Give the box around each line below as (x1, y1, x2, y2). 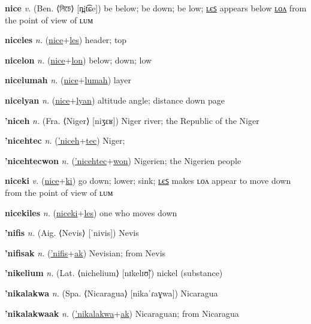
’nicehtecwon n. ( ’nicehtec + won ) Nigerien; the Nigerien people (5, 154, 241, 166)
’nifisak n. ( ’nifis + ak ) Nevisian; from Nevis (5, 246, 166, 259)
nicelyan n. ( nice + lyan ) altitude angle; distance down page (5, 93, 225, 106)
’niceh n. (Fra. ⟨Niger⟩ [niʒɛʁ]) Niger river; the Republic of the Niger (5, 114, 259, 126)
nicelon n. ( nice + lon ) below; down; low (5, 53, 152, 66)
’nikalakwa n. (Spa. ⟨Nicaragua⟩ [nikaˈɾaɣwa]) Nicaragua (5, 286, 218, 299)
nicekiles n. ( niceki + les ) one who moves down (5, 206, 177, 219)
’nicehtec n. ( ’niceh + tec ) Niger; (5, 134, 125, 147)
